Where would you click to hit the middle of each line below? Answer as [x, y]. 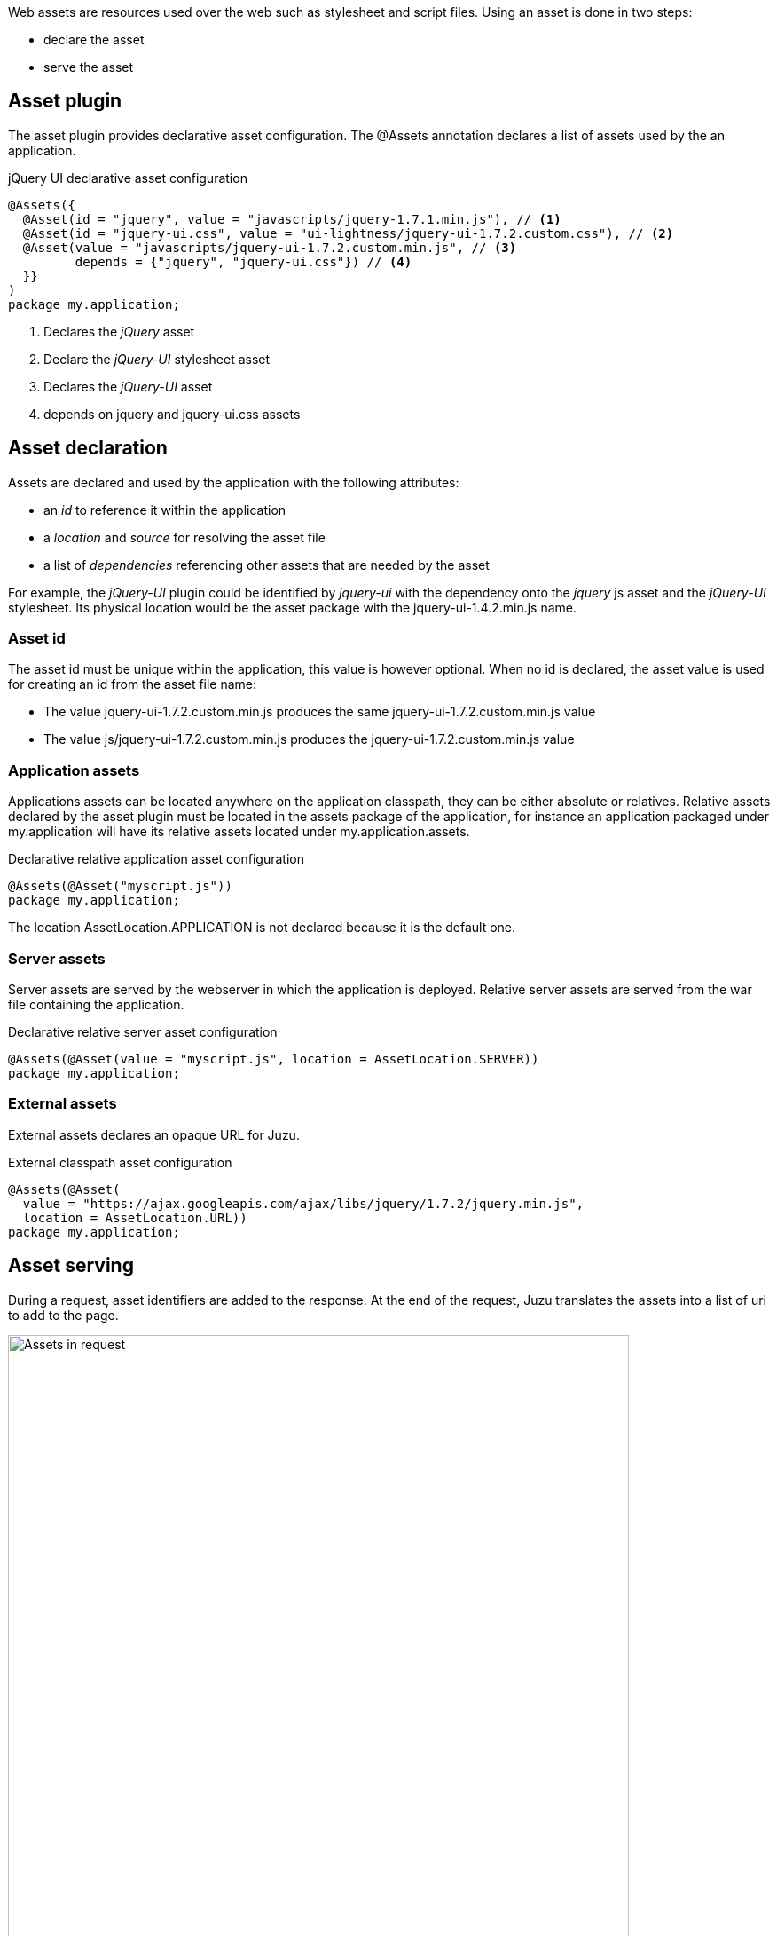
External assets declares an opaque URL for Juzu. [154, 1134]
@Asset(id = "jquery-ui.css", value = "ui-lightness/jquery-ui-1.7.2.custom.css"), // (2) [348, 233]
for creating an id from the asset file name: [133, 684]
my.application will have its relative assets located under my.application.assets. [239, 832]
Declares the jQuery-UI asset [128, 386]
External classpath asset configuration [120, 1162]
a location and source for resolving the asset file [184, 537]
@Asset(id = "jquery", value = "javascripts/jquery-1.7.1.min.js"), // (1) [292, 219]
